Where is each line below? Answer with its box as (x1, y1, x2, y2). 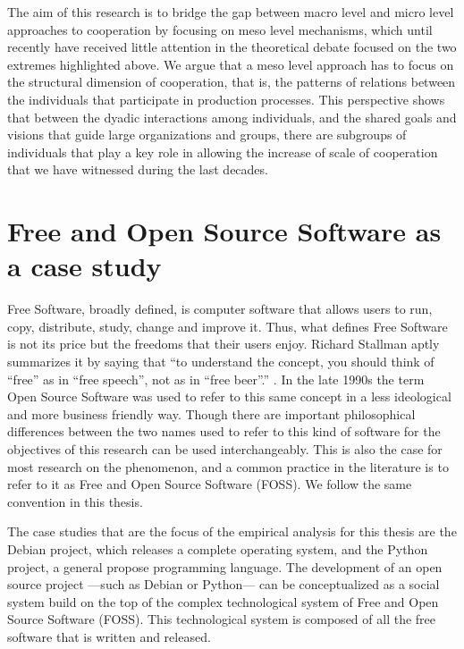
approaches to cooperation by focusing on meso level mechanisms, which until (7, 20, 433, 38)
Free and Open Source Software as (7, 213, 442, 249)
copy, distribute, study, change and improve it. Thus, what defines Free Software (7, 316, 448, 335)
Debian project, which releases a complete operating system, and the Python (7, 539, 428, 558)
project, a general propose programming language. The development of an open (7, 557, 443, 576)
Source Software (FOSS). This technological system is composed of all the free (7, 610, 435, 628)
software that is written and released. (7, 627, 211, 645)
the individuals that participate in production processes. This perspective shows (7, 89, 445, 108)
